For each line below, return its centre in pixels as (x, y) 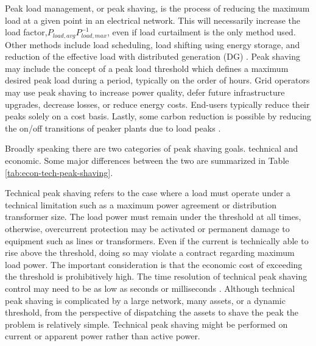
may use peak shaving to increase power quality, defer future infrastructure (145, 92)
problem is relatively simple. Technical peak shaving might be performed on (146, 324)
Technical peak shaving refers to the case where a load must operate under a (148, 193)
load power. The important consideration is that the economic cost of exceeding (154, 264)
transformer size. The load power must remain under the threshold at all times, (153, 217)
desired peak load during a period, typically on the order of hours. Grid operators (157, 80)
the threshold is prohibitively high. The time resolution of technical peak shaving (156, 276)
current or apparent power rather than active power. (103, 336)
